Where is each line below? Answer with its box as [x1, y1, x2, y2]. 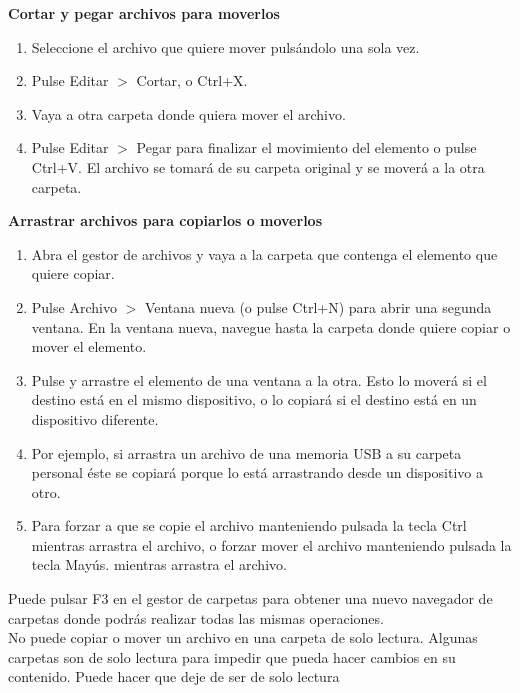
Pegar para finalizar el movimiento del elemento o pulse [136, 137, 477, 158]
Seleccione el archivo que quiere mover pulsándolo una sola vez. [31, 36, 420, 57]
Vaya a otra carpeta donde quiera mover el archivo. [31, 103, 346, 124]
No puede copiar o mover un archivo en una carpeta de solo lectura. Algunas [8, 627, 478, 648]
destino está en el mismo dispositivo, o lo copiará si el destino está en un [31, 389, 477, 410]
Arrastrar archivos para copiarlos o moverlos [8, 210, 323, 231]
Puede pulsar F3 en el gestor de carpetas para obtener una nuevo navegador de [8, 588, 493, 609]
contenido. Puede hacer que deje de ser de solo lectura [8, 666, 340, 687]
